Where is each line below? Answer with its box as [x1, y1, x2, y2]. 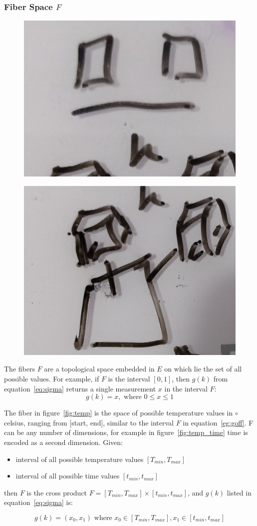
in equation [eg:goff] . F [183, 417, 254, 427]
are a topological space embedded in [44, 363, 155, 374]
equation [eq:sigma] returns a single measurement [4, 383, 156, 393]
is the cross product [26, 487, 87, 497]
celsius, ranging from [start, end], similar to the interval [4, 417, 174, 427]
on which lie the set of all [164, 363, 242, 374]
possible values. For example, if [4, 373, 99, 384]
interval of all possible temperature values [15, 453, 144, 464]
